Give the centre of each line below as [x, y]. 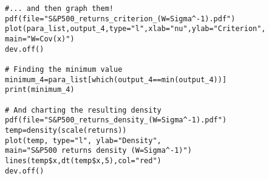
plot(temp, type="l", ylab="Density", [83, 140]
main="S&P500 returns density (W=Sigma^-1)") [98, 151]
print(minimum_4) [40, 90]
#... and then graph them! [59, 9]
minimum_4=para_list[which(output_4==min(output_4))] [116, 79]
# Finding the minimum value [64, 69]
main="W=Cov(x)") [40, 39]
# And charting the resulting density [83, 110]
